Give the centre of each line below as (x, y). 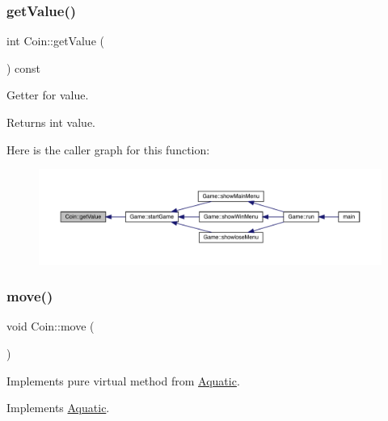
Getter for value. (48, 95)
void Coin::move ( (51, 326)
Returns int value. (51, 122)
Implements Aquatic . (58, 408)
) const (24, 67)
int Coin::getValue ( (55, 41)
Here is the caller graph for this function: (108, 149)
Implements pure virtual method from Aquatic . (123, 380)
